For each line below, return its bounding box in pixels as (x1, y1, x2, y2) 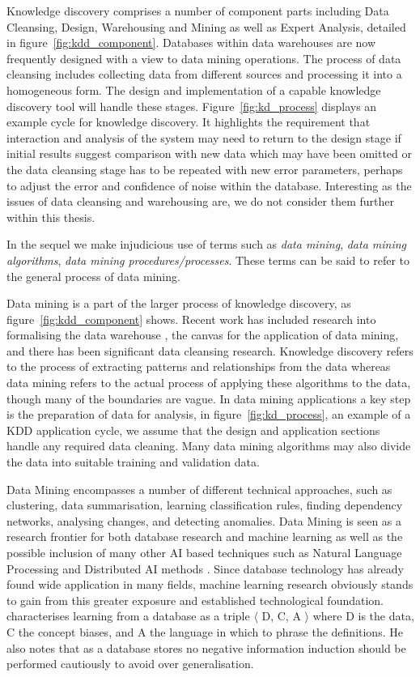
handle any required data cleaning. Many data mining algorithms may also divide (6, 437, 411, 454)
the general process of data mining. (6, 267, 180, 284)
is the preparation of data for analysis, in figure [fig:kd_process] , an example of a (6, 406, 411, 423)
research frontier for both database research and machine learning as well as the (6, 528, 403, 545)
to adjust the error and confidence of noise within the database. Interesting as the (6, 177, 412, 194)
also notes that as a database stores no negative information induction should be (6, 639, 406, 656)
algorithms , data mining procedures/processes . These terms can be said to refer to (6, 251, 409, 268)
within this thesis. (6, 208, 95, 225)
